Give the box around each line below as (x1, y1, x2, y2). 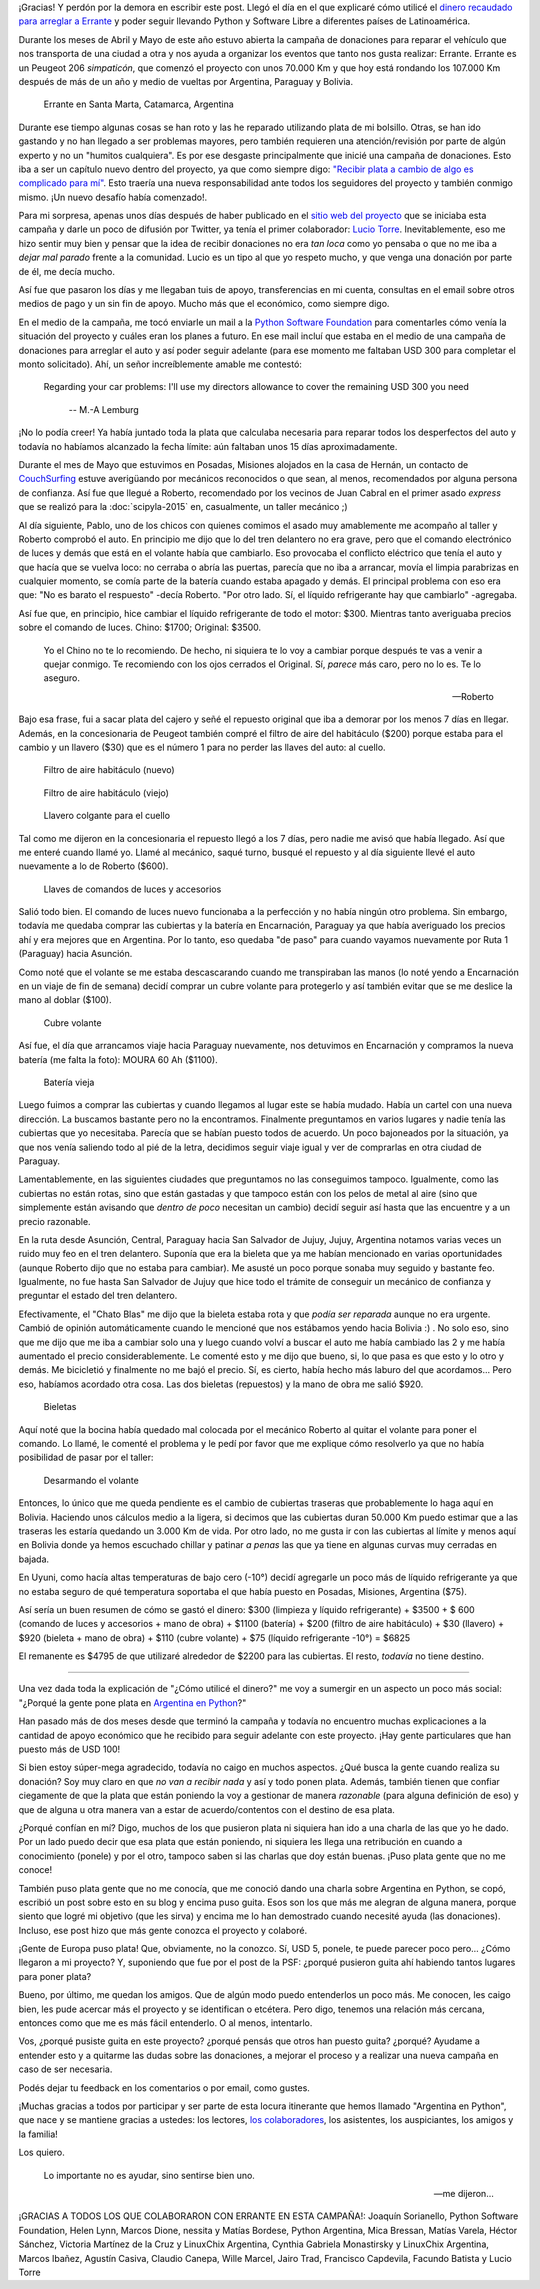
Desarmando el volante (43, 1474, 139, 1486)
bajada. (18, 1553, 50, 1565)
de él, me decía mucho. (18, 265, 115, 277)
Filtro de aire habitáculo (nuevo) (43, 764, 175, 776)
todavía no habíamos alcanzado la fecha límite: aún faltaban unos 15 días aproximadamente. (18, 440, 398, 452)
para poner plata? (18, 1970, 92, 1982)
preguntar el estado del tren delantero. (18, 1290, 178, 1302)
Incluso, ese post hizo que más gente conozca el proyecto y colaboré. (18, 1924, 308, 1936)
